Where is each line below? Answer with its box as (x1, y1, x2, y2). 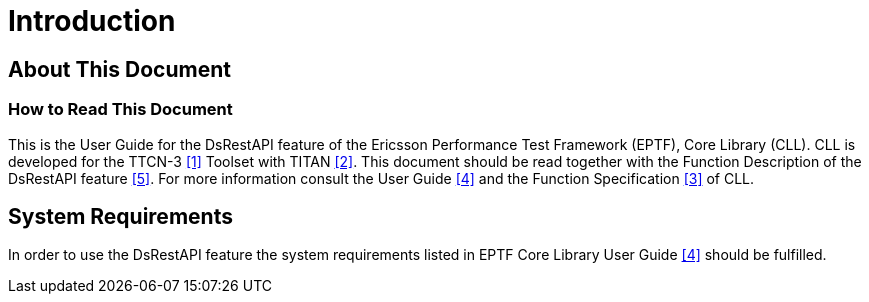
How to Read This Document (8, 99, 233, 120)
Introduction (8, 4, 176, 38)
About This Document (8, 56, 231, 82)
